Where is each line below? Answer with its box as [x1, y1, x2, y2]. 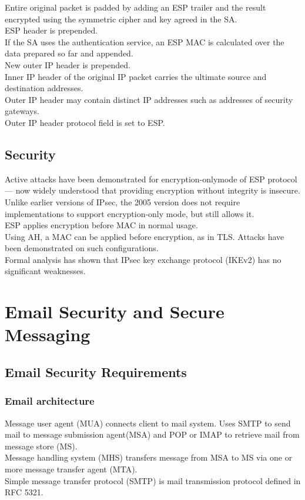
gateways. [5, 105, 39, 117]
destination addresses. [5, 82, 83, 94]
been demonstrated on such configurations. [5, 242, 159, 254]
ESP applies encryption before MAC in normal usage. [5, 219, 198, 231]
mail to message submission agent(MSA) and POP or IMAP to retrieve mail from [5, 428, 300, 441]
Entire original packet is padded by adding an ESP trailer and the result [5, 1, 266, 13]
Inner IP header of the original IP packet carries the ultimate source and [5, 70, 267, 82]
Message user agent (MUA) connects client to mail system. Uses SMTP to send [5, 416, 291, 429]
